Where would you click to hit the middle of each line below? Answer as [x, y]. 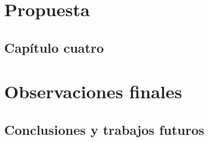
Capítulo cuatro [54, 47]
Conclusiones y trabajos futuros [104, 129]
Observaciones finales [93, 91]
